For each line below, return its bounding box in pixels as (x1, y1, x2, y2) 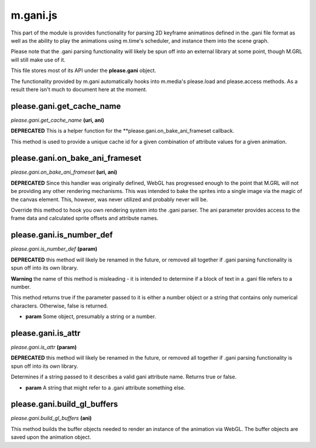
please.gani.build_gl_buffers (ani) (11, 415, 92, 422)
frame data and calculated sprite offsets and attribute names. (11, 215, 159, 222)
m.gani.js (11, 9, 58, 22)
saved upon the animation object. (11, 433, 92, 441)
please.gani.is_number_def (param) (11, 246, 98, 253)
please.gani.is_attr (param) (11, 343, 77, 350)
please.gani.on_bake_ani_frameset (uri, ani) (11, 168, 118, 175)
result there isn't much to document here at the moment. (11, 85, 147, 93)
